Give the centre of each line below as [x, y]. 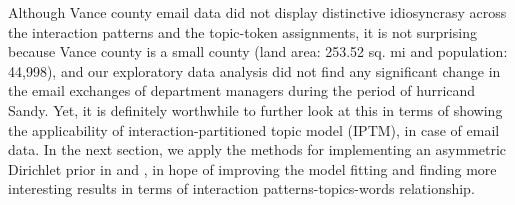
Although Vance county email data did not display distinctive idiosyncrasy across [257, 12]
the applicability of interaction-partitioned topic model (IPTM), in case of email [254, 129]
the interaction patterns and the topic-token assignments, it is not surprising [242, 31]
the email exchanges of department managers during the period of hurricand [242, 90]
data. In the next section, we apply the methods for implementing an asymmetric [257, 149]
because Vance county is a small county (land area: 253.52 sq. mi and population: [258, 51]
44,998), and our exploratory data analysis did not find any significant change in [254, 70]
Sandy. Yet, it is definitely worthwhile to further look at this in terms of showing [255, 109]
